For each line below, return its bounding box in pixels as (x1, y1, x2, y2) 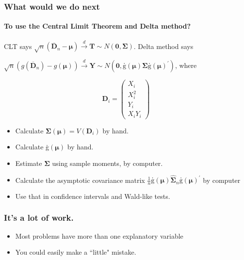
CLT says (4, 41, 32, 51)
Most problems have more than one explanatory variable (15, 230, 183, 241)
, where (175, 60, 197, 70)
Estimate (15, 158, 42, 168)
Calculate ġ (15, 142, 49, 152)
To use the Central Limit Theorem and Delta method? (4, 21, 191, 31)
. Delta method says (133, 41, 194, 51)
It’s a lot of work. (4, 211, 74, 224)
